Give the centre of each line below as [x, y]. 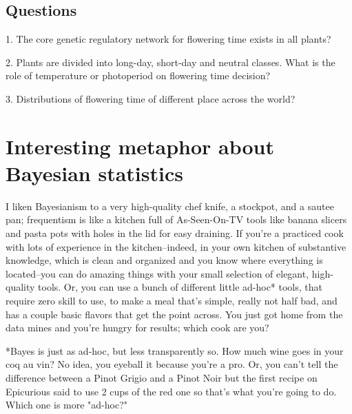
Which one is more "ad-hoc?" [67, 405]
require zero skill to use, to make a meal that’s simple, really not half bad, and [172, 301]
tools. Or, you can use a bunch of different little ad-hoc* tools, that [180, 287]
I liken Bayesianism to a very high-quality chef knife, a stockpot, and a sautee [170, 206]
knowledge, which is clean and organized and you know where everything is [164, 260]
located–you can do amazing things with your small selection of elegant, [157, 273]
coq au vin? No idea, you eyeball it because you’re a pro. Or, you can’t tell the [172, 364]
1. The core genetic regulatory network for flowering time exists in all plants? [168, 39]
